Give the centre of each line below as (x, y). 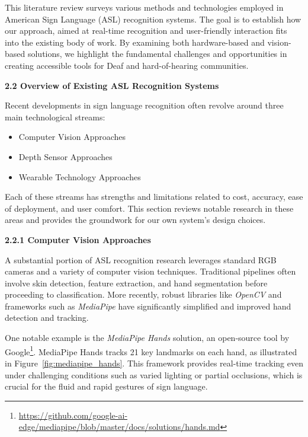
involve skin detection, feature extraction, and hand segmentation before (136, 283)
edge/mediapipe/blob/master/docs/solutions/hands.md (119, 427)
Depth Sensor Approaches (65, 156)
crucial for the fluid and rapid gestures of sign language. (106, 386)
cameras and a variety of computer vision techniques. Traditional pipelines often (150, 271)
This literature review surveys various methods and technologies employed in (144, 7)
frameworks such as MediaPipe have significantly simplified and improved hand (148, 306)
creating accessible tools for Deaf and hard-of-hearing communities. (127, 65)
